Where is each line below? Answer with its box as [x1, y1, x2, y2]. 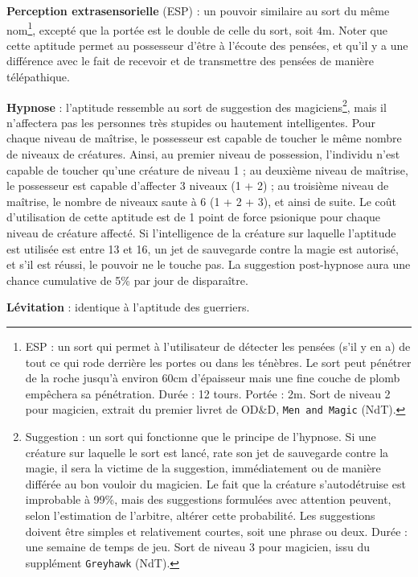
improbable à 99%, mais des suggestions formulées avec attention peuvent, [25, 491, 391, 508]
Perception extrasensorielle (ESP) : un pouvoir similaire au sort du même [6, 2, 390, 19]
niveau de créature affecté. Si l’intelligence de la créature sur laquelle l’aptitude [6, 225, 396, 241]
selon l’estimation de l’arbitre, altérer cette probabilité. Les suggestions [25, 507, 375, 523]
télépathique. [6, 68, 70, 85]
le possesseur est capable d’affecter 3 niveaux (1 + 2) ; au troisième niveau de [6, 177, 389, 194]
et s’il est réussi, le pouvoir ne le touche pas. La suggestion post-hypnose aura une [6, 256, 411, 273]
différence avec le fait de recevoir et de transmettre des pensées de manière [6, 52, 374, 69]
